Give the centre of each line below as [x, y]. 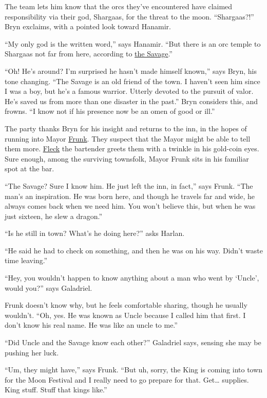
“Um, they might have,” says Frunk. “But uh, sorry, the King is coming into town [134, 370]
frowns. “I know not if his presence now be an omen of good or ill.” [110, 111]
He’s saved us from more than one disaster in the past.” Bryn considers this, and [131, 101]
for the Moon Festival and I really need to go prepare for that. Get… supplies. [127, 379]
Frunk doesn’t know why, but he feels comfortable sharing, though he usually [126, 305]
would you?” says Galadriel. [49, 287]
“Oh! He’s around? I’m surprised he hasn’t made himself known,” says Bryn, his [131, 71]
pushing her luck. [32, 352]
